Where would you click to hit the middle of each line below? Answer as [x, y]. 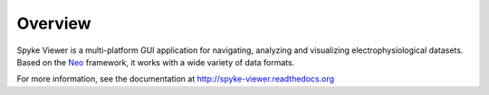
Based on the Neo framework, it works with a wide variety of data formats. [156, 62]
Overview [54, 23]
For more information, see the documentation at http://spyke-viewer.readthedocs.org [176, 79]
